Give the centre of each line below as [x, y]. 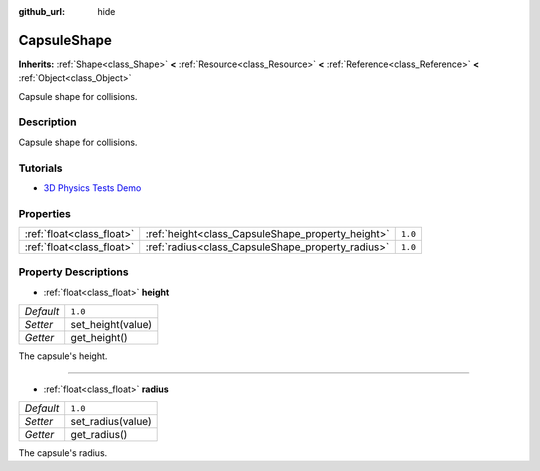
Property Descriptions [73, 272]
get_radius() [99, 435]
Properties [45, 213]
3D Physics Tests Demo [92, 187]
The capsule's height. [63, 356]
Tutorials [41, 168]
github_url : [41, 11]
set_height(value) [111, 325]
